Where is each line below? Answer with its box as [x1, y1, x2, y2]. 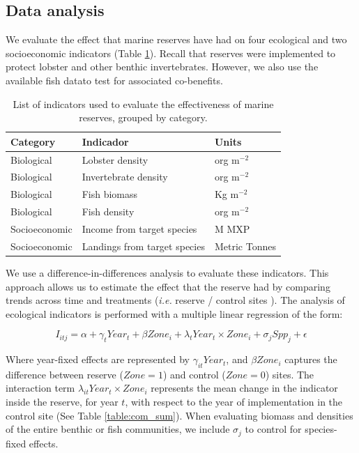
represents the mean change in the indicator [151, 381, 338, 395]
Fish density [82, 204, 135, 219]
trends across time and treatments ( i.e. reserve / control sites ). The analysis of [6, 293, 345, 307]
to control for [245, 422, 302, 436]
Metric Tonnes [214, 238, 276, 253]
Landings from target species [82, 238, 205, 253]
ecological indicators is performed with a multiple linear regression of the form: [6, 306, 343, 321]
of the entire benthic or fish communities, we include [6, 422, 230, 436]
